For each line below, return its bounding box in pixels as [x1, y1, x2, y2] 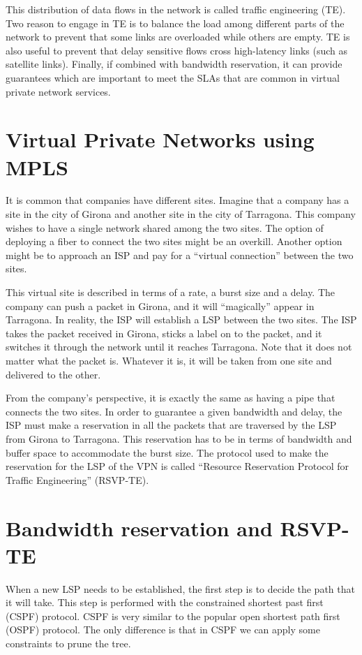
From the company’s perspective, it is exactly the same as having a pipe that [6, 390, 335, 405]
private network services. [6, 84, 111, 98]
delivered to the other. [6, 367, 101, 381]
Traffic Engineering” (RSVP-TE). [6, 472, 149, 487]
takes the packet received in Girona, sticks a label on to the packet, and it [6, 325, 322, 340]
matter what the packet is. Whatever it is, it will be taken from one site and [6, 353, 332, 367]
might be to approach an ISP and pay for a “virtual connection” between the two [6, 247, 354, 262]
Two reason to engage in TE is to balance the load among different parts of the [6, 15, 345, 30]
